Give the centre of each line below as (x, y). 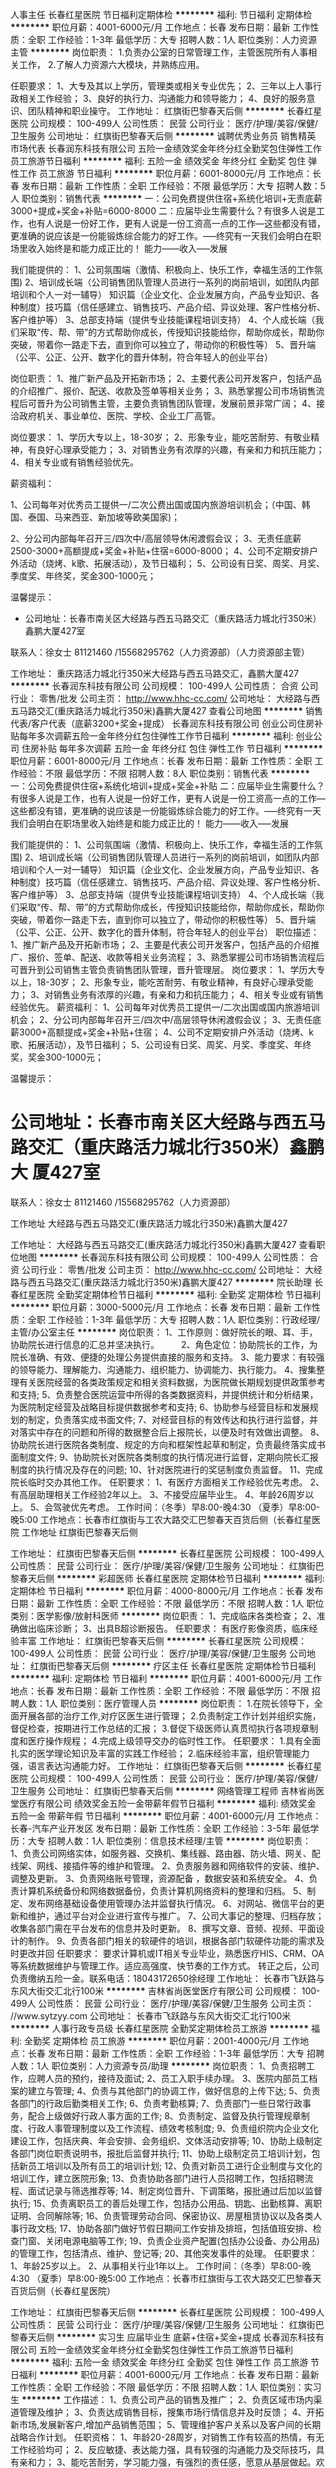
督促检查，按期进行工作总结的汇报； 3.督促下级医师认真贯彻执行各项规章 (160, 1728)
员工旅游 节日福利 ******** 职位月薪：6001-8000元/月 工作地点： (175, 173)
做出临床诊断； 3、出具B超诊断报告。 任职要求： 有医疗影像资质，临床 (164, 1628)
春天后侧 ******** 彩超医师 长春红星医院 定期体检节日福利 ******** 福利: (171, 1578)
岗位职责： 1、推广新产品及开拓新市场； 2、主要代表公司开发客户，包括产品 (166, 378)
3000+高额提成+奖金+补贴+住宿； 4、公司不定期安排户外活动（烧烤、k (166, 1032)
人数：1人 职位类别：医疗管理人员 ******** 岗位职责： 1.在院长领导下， (166, 1703)
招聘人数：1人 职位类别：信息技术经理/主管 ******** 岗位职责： (179, 1840)
